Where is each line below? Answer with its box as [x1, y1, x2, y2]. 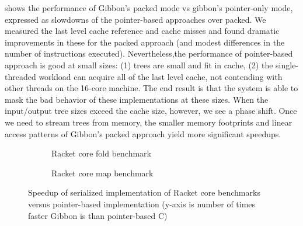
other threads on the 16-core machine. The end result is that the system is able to [5, 82, 298, 94]
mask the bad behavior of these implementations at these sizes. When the [5, 93, 269, 105]
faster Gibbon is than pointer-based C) [28, 209, 168, 221]
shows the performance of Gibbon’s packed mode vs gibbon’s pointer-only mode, [5, 2, 293, 13]
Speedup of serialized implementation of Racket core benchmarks [28, 186, 260, 199]
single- [276, 58, 299, 71]
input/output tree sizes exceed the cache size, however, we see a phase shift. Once [5, 105, 297, 117]
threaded [5, 70, 36, 82]
